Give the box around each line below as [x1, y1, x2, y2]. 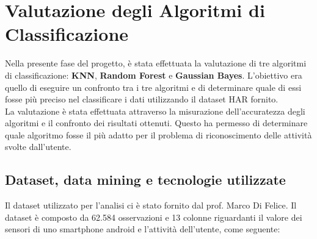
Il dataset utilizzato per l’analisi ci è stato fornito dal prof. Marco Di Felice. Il [5, 199, 297, 212]
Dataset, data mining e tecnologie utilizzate [5, 170, 286, 189]
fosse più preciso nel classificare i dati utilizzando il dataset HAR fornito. [5, 93, 279, 105]
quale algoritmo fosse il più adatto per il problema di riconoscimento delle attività [5, 128, 312, 141]
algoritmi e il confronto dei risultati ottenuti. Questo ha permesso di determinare [5, 116, 308, 129]
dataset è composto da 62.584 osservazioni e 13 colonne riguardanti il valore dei [5, 210, 302, 223]
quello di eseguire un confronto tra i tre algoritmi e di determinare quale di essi [5, 80, 302, 93]
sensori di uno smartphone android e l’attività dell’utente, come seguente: [5, 223, 280, 235]
